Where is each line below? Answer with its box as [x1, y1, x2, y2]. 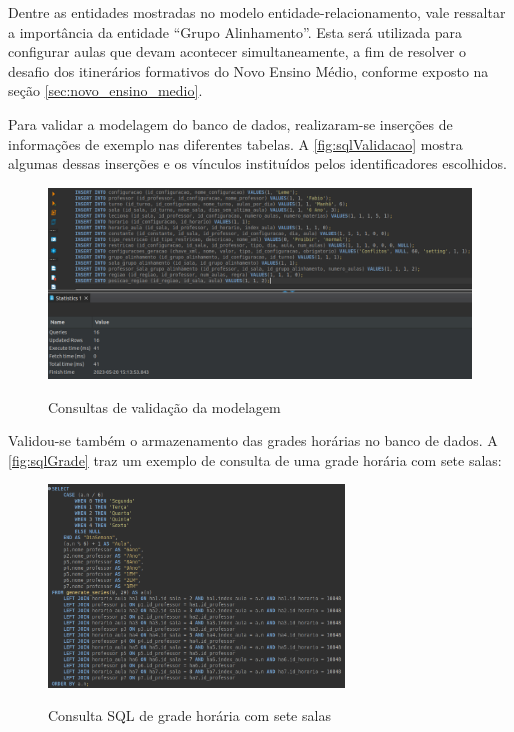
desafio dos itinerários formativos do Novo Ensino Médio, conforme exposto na [8, 60, 489, 81]
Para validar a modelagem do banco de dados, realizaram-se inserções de [8, 113, 453, 134]
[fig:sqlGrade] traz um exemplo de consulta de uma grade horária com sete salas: [8, 449, 502, 470]
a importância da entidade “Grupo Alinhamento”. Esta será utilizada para [8, 21, 463, 42]
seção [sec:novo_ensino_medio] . [8, 80, 203, 101]
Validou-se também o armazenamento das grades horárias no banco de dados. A [8, 430, 498, 451]
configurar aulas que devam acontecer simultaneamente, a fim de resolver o [8, 41, 467, 62]
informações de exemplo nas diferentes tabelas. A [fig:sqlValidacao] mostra [8, 133, 463, 154]
